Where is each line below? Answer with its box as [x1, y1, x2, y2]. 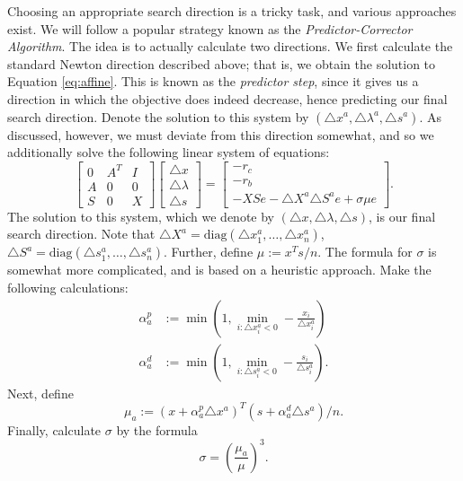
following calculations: [7, 278, 129, 297]
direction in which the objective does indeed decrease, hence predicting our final [7, 89, 448, 108]
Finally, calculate [7, 420, 102, 439]
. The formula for [317, 242, 413, 261]
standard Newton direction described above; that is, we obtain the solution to [7, 54, 436, 73]
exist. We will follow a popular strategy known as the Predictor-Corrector [7, 19, 413, 38]
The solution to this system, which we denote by [7, 206, 274, 225]
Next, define [7, 383, 74, 402]
